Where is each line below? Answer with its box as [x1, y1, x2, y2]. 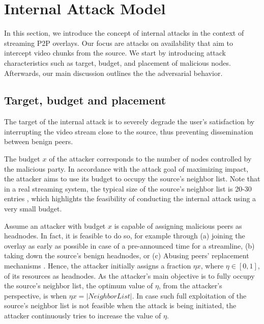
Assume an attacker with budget [4, 220, 106, 231]
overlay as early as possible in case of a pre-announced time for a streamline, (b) [4, 240, 255, 251]
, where [200, 260, 224, 271]
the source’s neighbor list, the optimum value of [4, 280, 153, 291]
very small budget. [4, 203, 62, 214]
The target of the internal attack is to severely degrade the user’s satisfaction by [4, 116, 255, 127]
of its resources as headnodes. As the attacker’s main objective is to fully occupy [4, 270, 255, 281]
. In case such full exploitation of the [132, 290, 247, 301]
